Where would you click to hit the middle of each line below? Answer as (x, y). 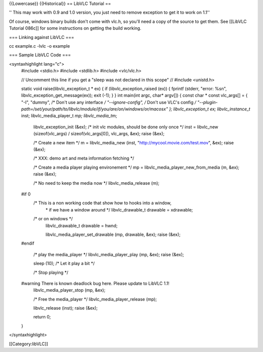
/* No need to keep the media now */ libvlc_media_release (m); (96, 183)
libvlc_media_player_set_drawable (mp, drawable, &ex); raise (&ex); (113, 234)
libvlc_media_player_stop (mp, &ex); (69, 290)
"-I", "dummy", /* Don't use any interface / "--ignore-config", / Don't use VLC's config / (109, 102)
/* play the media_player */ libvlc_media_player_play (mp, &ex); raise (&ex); (109, 254)
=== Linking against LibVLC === (42, 37)
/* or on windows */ (53, 219)
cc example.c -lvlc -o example (39, 46)
